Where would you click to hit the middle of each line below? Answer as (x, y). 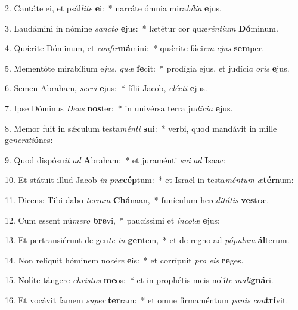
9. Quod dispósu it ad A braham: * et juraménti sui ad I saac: (115, 159)
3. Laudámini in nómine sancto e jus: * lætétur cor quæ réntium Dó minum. (142, 28)
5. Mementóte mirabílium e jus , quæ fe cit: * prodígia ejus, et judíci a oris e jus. (147, 68)
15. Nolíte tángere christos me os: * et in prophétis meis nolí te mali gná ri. (139, 280)
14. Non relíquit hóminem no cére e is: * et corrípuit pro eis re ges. (124, 260)
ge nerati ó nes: (29, 140)
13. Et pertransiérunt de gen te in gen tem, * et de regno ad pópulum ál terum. (147, 240)
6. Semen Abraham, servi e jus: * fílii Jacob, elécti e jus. (106, 88)
